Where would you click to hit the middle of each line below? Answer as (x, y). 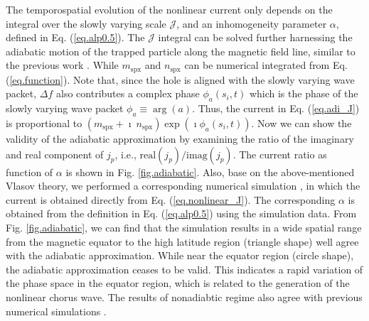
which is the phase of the (304, 93)
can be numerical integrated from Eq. (266, 65)
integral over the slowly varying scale (86, 23)
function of (30, 172)
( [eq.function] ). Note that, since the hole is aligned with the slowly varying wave (180, 79)
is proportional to (44, 123)
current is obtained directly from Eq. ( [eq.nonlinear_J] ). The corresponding (171, 199)
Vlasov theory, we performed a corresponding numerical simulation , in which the (183, 186)
